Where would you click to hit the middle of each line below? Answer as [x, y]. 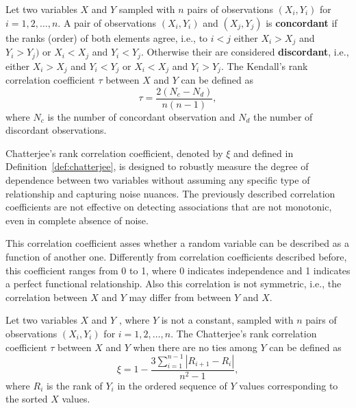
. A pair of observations [107, 22]
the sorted [27, 399]
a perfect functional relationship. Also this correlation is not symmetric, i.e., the [174, 284]
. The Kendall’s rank [264, 65]
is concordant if [302, 22]
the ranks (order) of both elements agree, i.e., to [107, 37]
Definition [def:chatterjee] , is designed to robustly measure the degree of [157, 166]
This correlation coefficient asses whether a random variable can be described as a [177, 243]
